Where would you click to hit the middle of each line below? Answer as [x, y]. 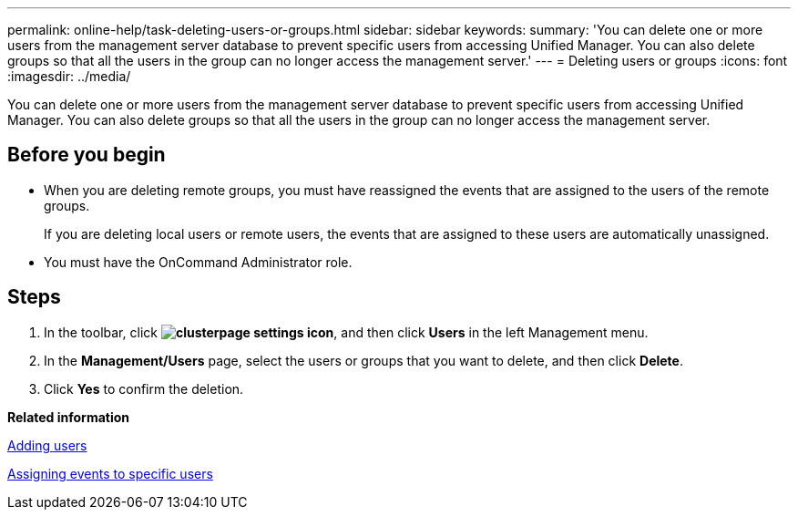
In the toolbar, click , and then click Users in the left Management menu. [346, 332]
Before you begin [87, 155]
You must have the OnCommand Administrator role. [198, 262]
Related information [69, 417]
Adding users [47, 445]
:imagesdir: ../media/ [69, 76]
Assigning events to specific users [110, 473]
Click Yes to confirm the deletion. [144, 388]
